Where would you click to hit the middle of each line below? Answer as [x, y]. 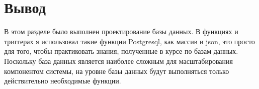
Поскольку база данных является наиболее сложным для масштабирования [118, 61]
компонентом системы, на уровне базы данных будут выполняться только [117, 71]
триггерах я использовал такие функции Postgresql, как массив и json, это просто [129, 41]
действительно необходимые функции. [63, 81]
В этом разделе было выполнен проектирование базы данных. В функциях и [121, 31]
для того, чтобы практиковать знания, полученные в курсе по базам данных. [121, 51]
